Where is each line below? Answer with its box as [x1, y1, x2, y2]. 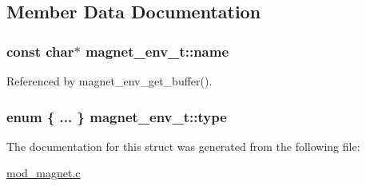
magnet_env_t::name [85, 41, 229, 61]
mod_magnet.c [6, 164, 81, 181]
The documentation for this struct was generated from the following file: [6, 137, 360, 154]
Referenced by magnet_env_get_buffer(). [6, 73, 213, 89]
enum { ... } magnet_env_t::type [6, 106, 227, 126]
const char [6, 41, 74, 61]
